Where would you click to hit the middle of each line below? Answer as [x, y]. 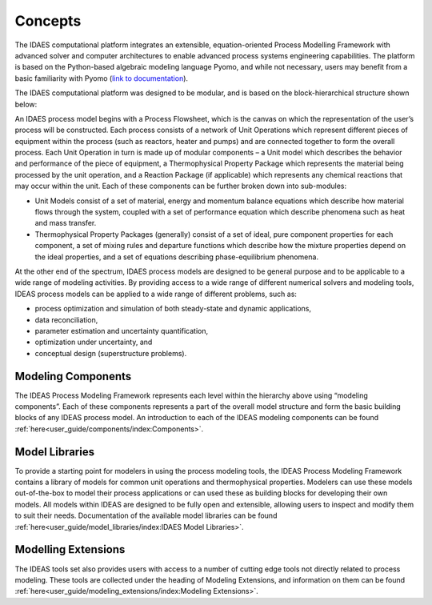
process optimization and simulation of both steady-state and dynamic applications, [173, 309]
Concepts [48, 21]
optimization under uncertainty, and [94, 342]
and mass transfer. [66, 223]
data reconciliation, [66, 319]
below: [26, 104]
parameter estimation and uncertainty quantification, [122, 331]
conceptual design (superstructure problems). [111, 353]
